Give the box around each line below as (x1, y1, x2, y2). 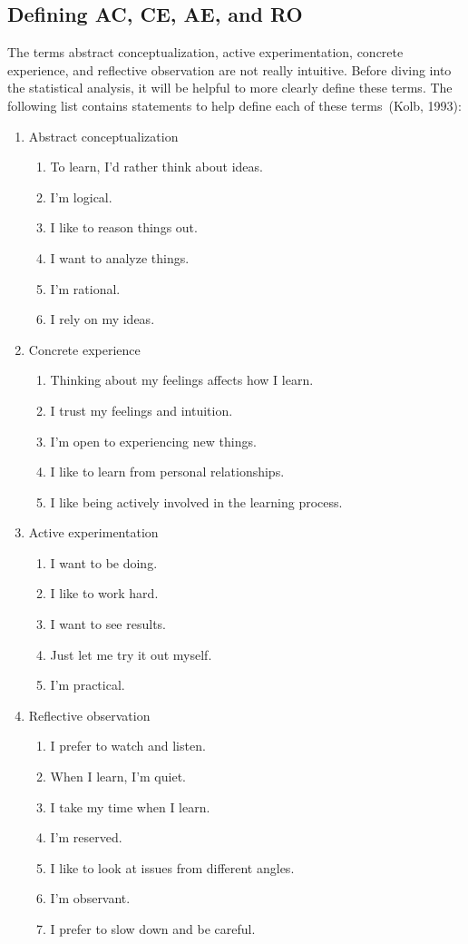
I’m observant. (50, 889, 131, 908)
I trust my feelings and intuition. (50, 400, 233, 419)
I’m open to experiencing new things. (50, 431, 257, 450)
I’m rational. (50, 279, 121, 298)
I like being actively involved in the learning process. (50, 492, 343, 511)
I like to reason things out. (50, 218, 198, 237)
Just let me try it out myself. (50, 644, 212, 664)
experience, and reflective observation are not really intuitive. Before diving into (7, 60, 452, 79)
